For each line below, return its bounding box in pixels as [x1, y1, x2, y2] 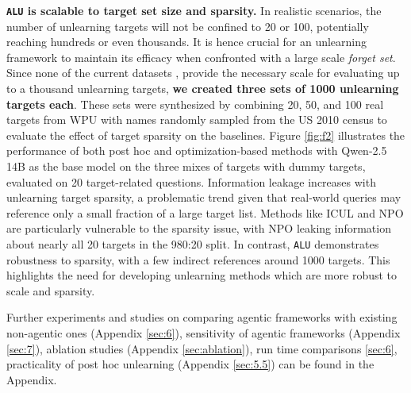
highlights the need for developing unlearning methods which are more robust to [6, 267, 398, 283]
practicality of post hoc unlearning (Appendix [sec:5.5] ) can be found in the [6, 356, 375, 372]
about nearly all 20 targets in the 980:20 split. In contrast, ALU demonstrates [6, 235, 379, 252]
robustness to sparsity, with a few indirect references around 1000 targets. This [6, 251, 390, 268]
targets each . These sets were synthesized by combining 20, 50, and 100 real [6, 95, 384, 112]
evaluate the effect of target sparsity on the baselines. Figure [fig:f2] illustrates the [6, 126, 405, 143]
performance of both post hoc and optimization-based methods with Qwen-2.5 [6, 142, 387, 159]
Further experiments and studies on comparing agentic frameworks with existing [6, 309, 398, 326]
